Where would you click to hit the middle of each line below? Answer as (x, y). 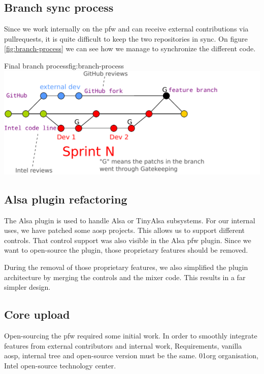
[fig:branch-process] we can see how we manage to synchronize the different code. (130, 48)
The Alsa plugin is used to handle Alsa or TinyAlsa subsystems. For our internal (130, 220)
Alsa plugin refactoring (66, 199)
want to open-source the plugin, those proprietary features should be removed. (126, 250)
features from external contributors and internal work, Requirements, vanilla (123, 345)
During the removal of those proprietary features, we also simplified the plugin (126, 267)
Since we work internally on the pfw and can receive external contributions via (126, 29)
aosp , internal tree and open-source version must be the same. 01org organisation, (131, 355)
